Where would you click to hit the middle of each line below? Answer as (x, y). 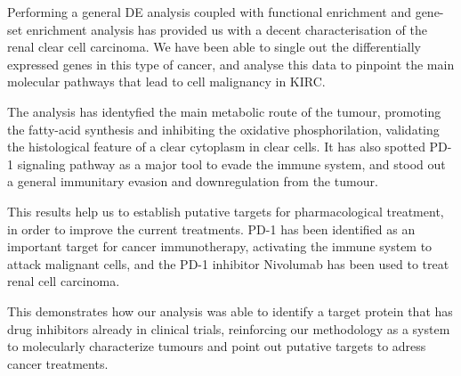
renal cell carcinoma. (64, 281)
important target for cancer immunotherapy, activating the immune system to (220, 246)
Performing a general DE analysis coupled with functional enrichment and (209, 12)
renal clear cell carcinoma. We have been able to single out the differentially (214, 47)
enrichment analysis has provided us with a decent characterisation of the (226, 29)
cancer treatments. (58, 363)
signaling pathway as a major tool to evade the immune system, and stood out (231, 163)
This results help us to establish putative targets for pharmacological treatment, (226, 211)
